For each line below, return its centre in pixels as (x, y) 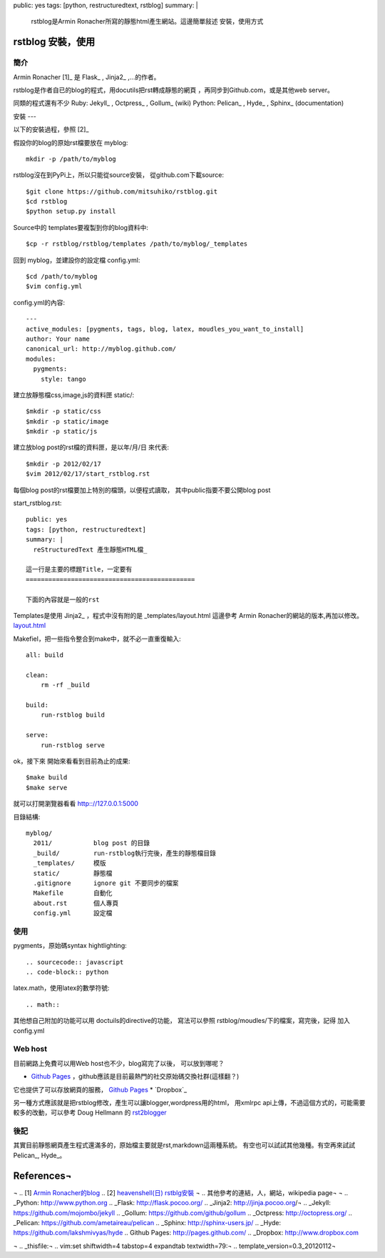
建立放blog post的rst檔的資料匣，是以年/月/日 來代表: (91, 447)
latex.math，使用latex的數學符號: (61, 988)
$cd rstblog (47, 201)
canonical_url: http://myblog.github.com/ (101, 349)
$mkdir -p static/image (67, 421)
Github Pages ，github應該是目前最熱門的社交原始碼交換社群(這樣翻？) (135, 1077)
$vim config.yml (54, 286)
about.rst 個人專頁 (76, 903)
